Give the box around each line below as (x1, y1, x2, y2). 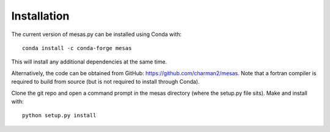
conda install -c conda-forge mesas (22, 45, 132, 51)
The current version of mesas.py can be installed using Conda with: (11, 31, 182, 38)
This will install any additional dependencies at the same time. (11, 58, 167, 65)
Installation (11, 9, 70, 23)
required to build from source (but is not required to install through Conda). (11, 78, 200, 86)
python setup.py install (22, 112, 97, 119)
